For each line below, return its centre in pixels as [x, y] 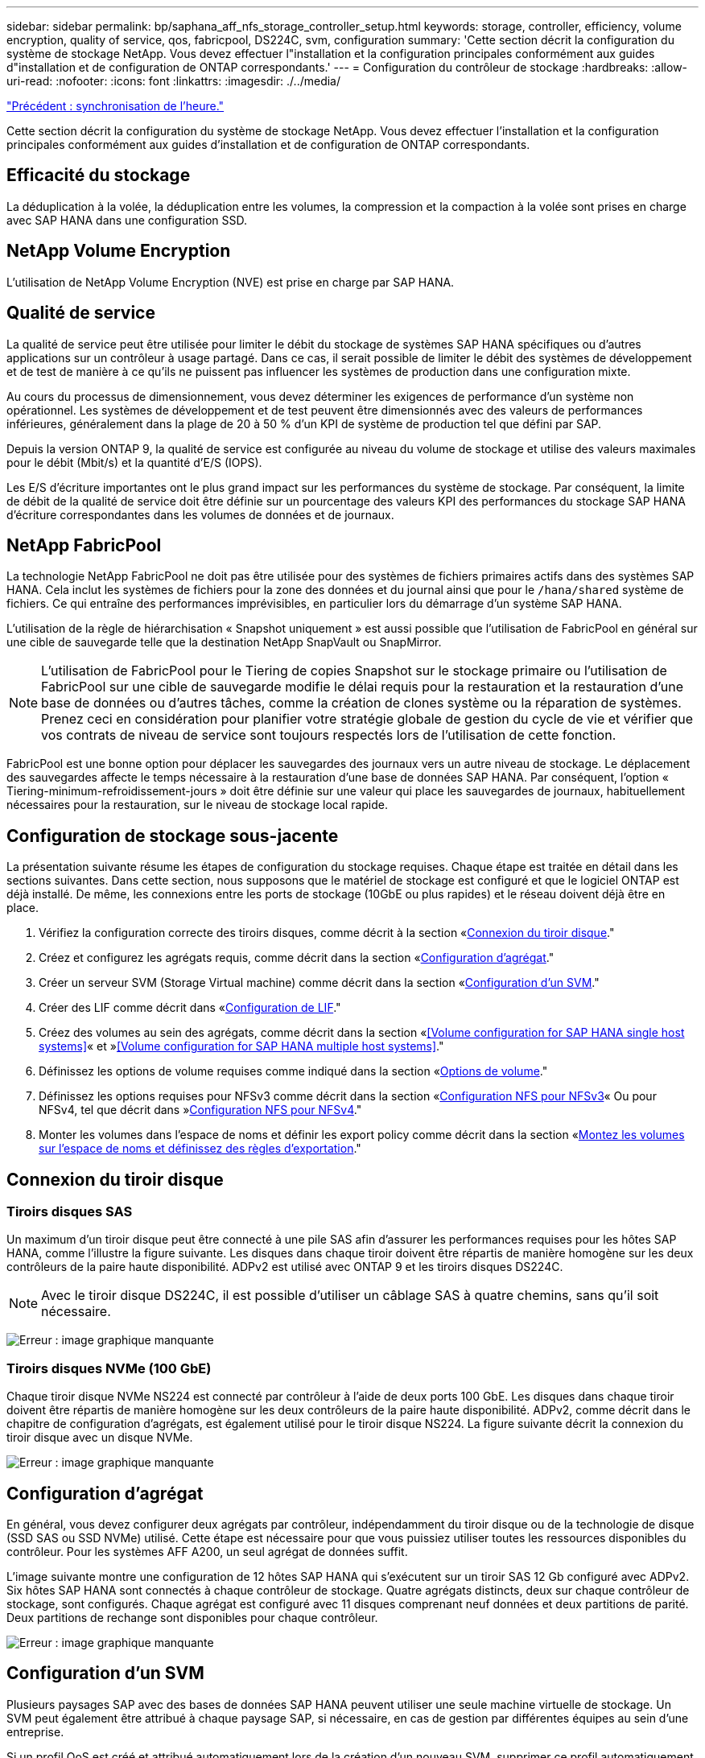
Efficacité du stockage [99, 175]
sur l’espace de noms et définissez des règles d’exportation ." [200, 1149]
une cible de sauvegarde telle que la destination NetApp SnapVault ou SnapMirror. [224, 642]
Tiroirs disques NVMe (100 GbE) [109, 1368]
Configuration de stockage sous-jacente [173, 836]
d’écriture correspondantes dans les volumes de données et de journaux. [200, 514]
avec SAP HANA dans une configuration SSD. [127, 220]
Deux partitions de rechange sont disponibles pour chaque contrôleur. [192, 1618]
